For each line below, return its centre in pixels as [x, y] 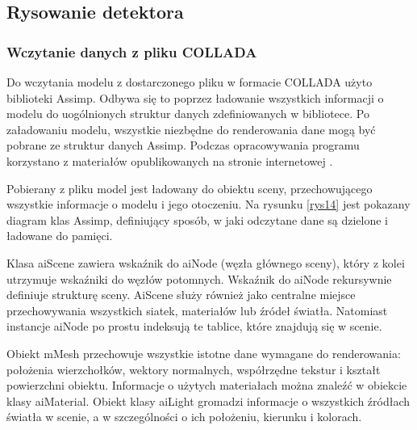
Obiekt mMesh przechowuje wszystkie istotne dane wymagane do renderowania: [204, 353]
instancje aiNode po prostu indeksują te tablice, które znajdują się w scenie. [194, 326]
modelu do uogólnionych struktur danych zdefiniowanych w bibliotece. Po [188, 114]
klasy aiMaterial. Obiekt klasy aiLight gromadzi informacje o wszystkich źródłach [208, 400]
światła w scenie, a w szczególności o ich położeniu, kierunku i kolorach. [184, 417]
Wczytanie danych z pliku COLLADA [132, 51]
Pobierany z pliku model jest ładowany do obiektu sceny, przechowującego [190, 188]
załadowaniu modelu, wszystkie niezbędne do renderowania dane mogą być [191, 129]
